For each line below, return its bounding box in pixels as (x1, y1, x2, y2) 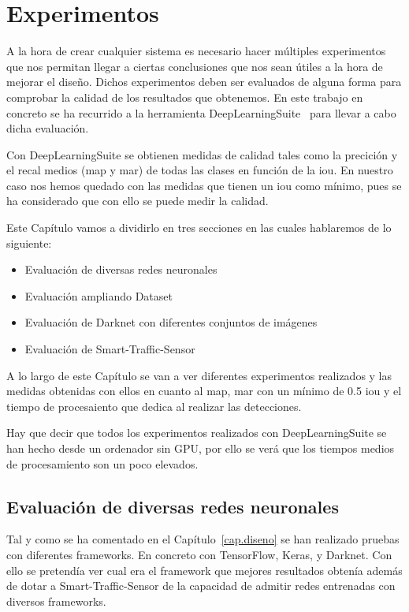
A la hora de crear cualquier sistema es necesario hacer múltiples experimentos (6, 43, 386, 59)
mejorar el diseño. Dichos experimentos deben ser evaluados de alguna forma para (6, 73, 402, 90)
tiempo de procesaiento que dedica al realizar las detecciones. (6, 397, 302, 414)
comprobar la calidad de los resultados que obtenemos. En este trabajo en (6, 88, 363, 105)
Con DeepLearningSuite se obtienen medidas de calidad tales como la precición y (6, 146, 398, 162)
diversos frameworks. (6, 592, 106, 609)
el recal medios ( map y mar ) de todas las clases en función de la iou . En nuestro (6, 162, 393, 178)
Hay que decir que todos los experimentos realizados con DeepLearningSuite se (6, 424, 387, 441)
